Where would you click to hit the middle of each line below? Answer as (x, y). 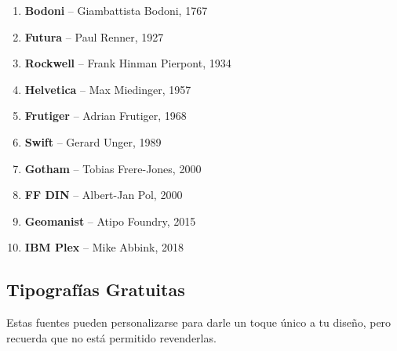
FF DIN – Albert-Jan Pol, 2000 (104, 195)
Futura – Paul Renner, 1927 (94, 36)
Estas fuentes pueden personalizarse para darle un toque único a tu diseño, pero (199, 322)
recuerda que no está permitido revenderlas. (111, 337)
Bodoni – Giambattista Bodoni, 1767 (116, 10)
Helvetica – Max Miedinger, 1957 (108, 89)
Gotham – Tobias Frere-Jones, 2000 (113, 168)
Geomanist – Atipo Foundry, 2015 (110, 221)
